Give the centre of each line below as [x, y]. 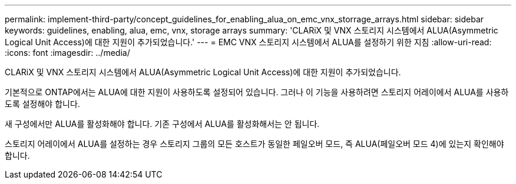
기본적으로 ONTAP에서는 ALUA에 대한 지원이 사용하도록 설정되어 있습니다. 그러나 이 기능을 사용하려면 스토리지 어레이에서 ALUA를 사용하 [257, 92]
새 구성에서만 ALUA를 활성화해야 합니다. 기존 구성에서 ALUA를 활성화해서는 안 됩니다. [162, 124]
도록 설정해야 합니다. [42, 104]
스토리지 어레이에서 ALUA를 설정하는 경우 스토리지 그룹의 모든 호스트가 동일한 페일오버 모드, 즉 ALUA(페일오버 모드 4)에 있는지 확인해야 [254, 144]
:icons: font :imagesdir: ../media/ [67, 53]
